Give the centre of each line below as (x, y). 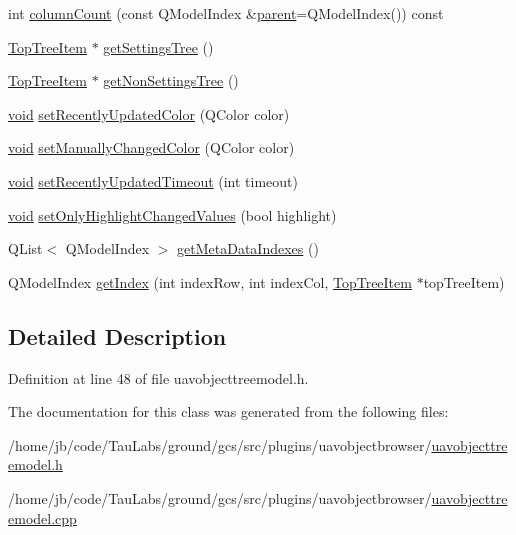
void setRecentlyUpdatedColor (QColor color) (149, 113)
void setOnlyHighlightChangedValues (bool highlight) (172, 214)
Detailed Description (117, 335)
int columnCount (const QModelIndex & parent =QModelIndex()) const (226, 13)
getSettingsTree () (158, 46)
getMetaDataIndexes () (248, 248)
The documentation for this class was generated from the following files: (228, 411)
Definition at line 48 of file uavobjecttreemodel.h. (158, 377)
